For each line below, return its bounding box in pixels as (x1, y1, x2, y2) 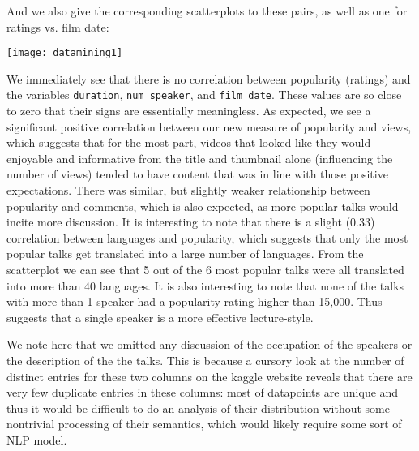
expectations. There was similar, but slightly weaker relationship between (6, 182, 370, 199)
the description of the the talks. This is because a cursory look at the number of (6, 352, 404, 368)
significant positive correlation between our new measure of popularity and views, (6, 118, 412, 135)
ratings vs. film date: (6, 18, 109, 35)
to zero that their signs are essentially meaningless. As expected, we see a (6, 102, 371, 119)
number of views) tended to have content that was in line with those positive (6, 165, 388, 183)
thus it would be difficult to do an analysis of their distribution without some (6, 399, 391, 416)
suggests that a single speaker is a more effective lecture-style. (6, 308, 314, 325)
